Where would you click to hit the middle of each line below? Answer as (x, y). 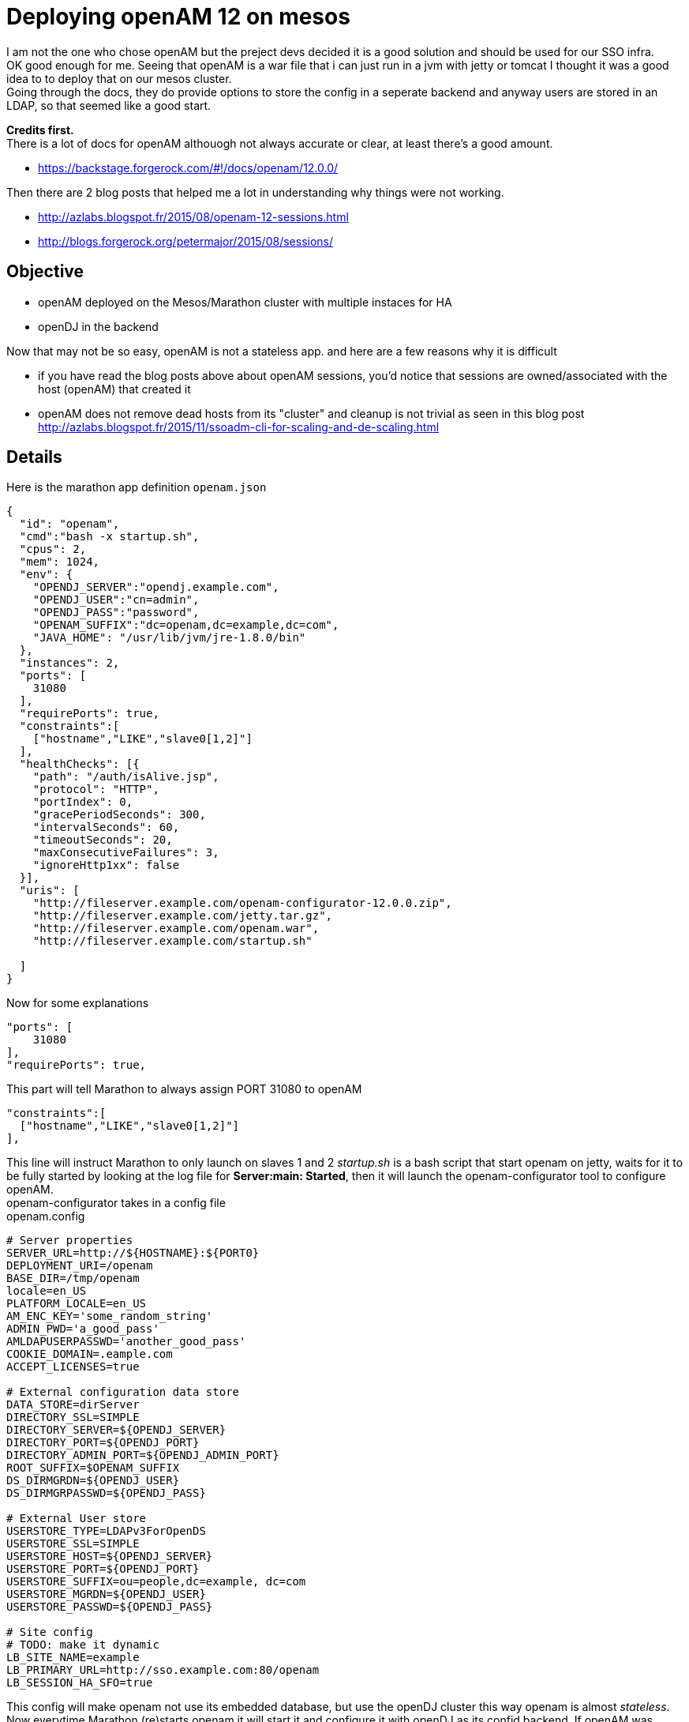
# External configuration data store (123, 1392)
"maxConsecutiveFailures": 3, (126, 853)
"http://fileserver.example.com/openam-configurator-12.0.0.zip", (242, 903)
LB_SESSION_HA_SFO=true (80, 1683)
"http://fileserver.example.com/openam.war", (176, 929)
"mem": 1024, (60, 562)
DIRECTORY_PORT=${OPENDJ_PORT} (103, 1443)
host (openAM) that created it (114, 389)
